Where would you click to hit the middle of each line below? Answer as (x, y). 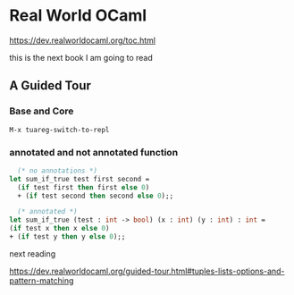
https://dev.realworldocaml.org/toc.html (83, 40)
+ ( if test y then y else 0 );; (67, 237)
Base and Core (42, 111)
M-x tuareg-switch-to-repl (59, 130)
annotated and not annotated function (94, 152)
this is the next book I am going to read (81, 57)
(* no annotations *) (58, 171)
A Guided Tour (50, 86)
